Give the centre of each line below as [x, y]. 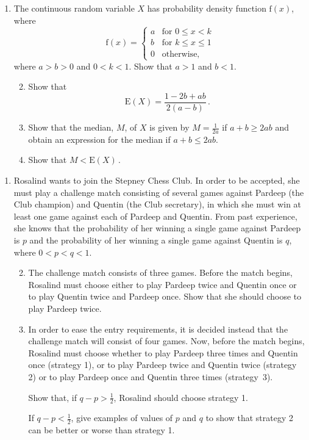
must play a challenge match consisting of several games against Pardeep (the [159, 192]
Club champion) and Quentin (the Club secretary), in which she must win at [158, 204]
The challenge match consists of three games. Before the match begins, [161, 272]
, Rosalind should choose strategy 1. [181, 397]
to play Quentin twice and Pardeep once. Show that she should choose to [165, 296]
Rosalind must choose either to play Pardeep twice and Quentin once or [162, 284]
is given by [169, 127]
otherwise [179, 54]
